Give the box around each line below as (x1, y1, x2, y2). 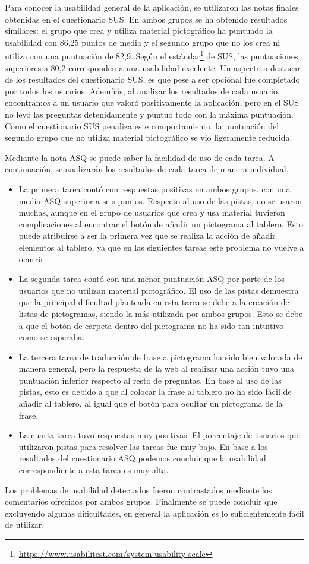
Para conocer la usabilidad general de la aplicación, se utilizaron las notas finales (5, 1, 299, 13)
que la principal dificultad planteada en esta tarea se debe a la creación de (18, 296, 289, 308)
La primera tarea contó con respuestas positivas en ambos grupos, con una (18, 182, 291, 195)
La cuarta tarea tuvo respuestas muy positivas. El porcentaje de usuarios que (18, 429, 300, 441)
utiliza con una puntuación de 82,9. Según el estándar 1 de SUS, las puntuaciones (5, 48, 298, 62)
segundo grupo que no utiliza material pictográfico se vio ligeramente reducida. (5, 131, 292, 144)
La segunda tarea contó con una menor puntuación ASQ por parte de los (18, 273, 285, 285)
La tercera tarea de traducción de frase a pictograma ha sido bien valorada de (18, 350, 302, 363)
